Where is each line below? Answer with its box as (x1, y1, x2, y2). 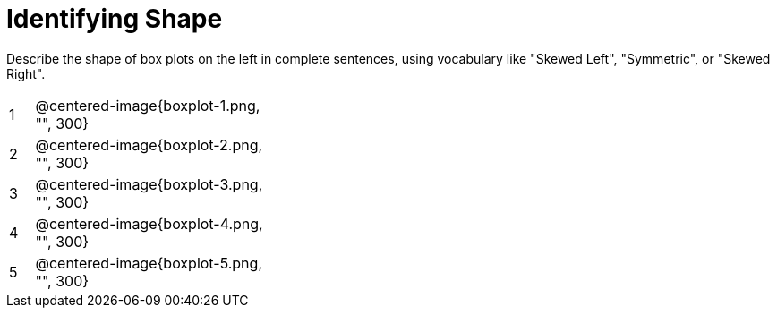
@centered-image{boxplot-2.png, (35, 135, 263, 154)
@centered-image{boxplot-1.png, (35, 96, 260, 115)
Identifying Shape (6, 4, 223, 34)
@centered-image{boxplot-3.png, (35, 175, 263, 193)
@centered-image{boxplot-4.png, (35, 214, 263, 233)
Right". (6, 65, 46, 81)
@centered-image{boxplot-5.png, (35, 253, 262, 272)
